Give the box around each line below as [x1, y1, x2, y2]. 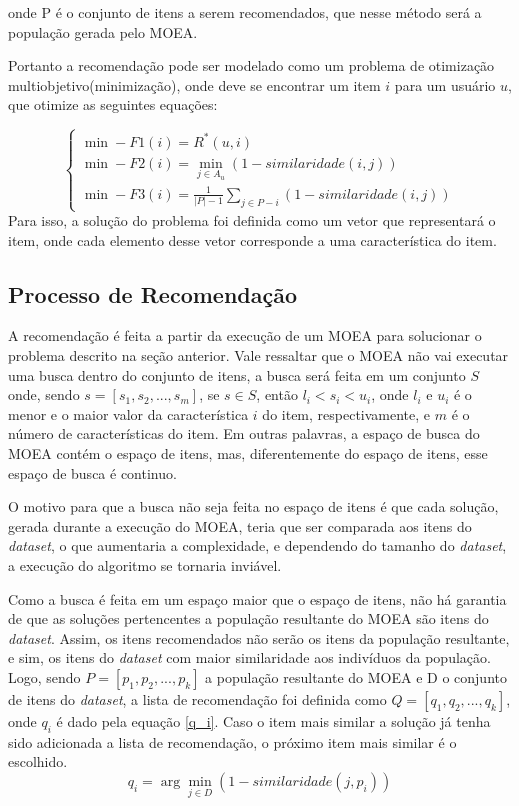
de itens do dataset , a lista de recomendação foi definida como [8, 688, 387, 709]
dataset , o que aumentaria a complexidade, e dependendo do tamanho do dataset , [8, 535, 507, 556]
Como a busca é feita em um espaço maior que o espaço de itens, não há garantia [8, 588, 507, 609]
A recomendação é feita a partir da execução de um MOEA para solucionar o [8, 325, 482, 346]
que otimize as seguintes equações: [8, 94, 218, 115]
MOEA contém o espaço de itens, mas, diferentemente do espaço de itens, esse [8, 442, 488, 463]
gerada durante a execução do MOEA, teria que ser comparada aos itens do [8, 515, 472, 536]
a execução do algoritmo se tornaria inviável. [8, 554, 282, 575]
